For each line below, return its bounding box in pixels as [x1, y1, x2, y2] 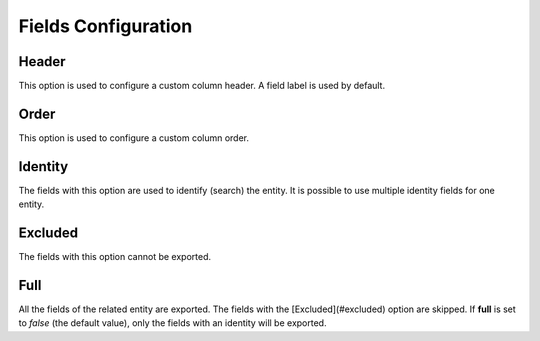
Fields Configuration [18, 15, 193, 37]
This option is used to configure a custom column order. [18, 131, 250, 144]
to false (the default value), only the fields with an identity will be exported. [18, 317, 327, 329]
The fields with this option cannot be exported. [18, 251, 212, 263]
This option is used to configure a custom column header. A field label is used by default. [18, 80, 385, 92]
